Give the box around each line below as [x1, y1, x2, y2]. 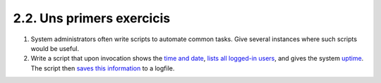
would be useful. [30, 44, 80, 52]
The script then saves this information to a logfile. [30, 63, 175, 73]
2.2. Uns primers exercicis [13, 10, 171, 26]
